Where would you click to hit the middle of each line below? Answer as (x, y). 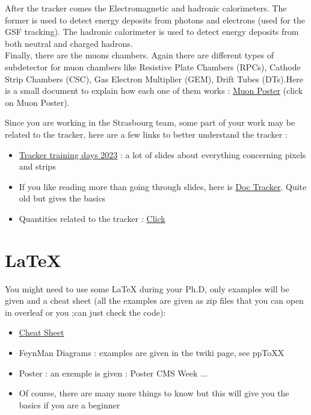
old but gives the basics (62, 198)
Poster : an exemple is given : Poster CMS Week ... (113, 373)
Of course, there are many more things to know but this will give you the (154, 393)
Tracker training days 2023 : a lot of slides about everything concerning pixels (162, 154)
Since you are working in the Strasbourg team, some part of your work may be (150, 122)
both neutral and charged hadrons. (69, 43)
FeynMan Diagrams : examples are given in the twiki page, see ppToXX (152, 352)
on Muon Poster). (37, 102)
